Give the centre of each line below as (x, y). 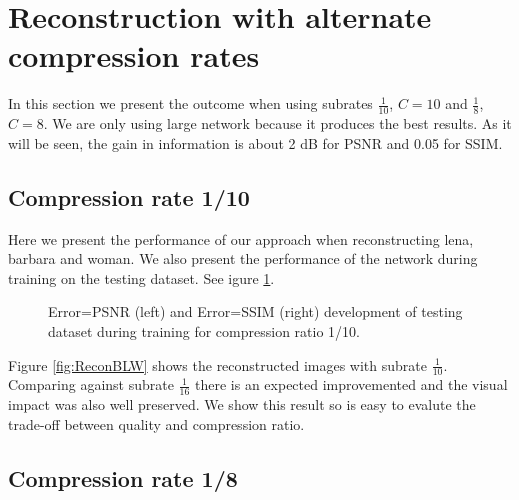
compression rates (134, 55)
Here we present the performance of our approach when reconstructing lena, (241, 238)
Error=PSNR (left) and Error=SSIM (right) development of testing (255, 311)
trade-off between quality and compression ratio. (156, 423)
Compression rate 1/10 (129, 196)
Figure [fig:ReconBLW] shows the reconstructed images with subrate (217, 364)
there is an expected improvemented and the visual (351, 384)
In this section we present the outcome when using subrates (190, 103)
